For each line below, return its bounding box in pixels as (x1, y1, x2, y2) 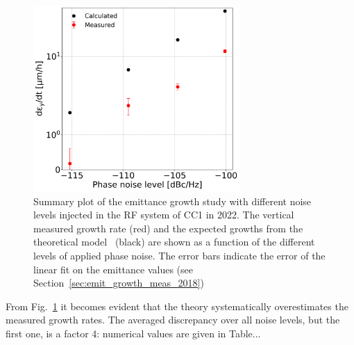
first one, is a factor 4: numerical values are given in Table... (6, 326, 261, 340)
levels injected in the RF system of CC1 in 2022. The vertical (33, 207, 294, 222)
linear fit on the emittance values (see (33, 262, 193, 276)
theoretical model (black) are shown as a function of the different (33, 234, 315, 249)
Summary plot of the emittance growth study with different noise (33, 193, 312, 208)
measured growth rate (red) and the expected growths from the (33, 220, 303, 235)
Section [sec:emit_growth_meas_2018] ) (33, 275, 204, 290)
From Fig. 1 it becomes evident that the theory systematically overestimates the (6, 298, 348, 313)
